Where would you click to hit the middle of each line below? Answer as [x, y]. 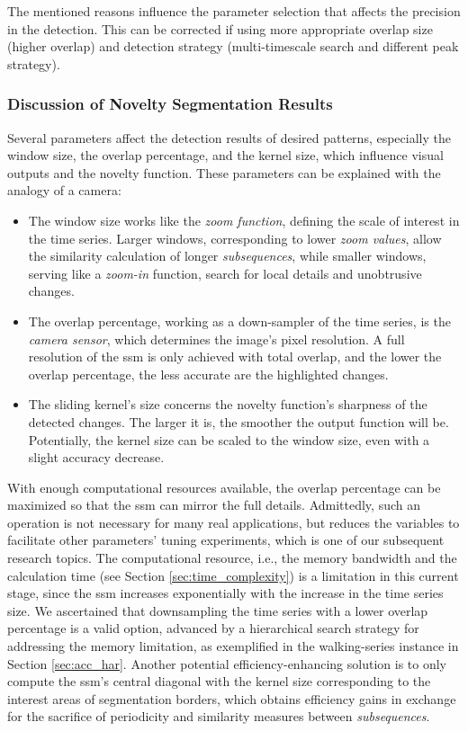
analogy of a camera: [64, 190]
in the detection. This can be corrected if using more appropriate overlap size [220, 28]
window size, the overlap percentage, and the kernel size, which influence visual [225, 155]
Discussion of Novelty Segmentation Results [170, 104]
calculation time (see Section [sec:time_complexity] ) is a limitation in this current [233, 575]
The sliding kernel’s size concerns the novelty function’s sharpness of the [228, 404]
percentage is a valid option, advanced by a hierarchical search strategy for [213, 628]
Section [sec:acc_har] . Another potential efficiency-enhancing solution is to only [227, 663]
